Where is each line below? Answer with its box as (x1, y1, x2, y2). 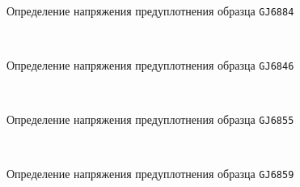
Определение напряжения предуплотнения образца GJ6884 (6, 2, 294, 19)
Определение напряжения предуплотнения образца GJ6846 (6, 56, 294, 73)
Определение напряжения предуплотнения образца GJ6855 (6, 111, 294, 128)
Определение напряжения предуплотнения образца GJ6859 (6, 165, 294, 182)
